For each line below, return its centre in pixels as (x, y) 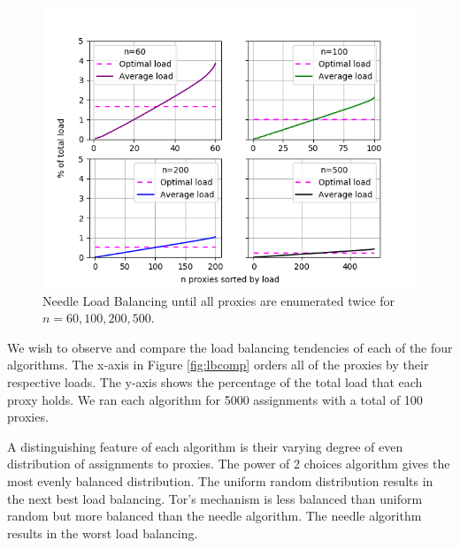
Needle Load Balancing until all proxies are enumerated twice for (219, 300)
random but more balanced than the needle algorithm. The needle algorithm (215, 516)
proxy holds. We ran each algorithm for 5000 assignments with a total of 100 (215, 399)
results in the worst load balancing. (103, 533)
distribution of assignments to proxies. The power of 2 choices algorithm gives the (229, 464)
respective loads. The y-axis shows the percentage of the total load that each (215, 381)
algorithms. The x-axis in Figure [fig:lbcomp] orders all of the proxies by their (218, 365)
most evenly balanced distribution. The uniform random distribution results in (220, 480)
